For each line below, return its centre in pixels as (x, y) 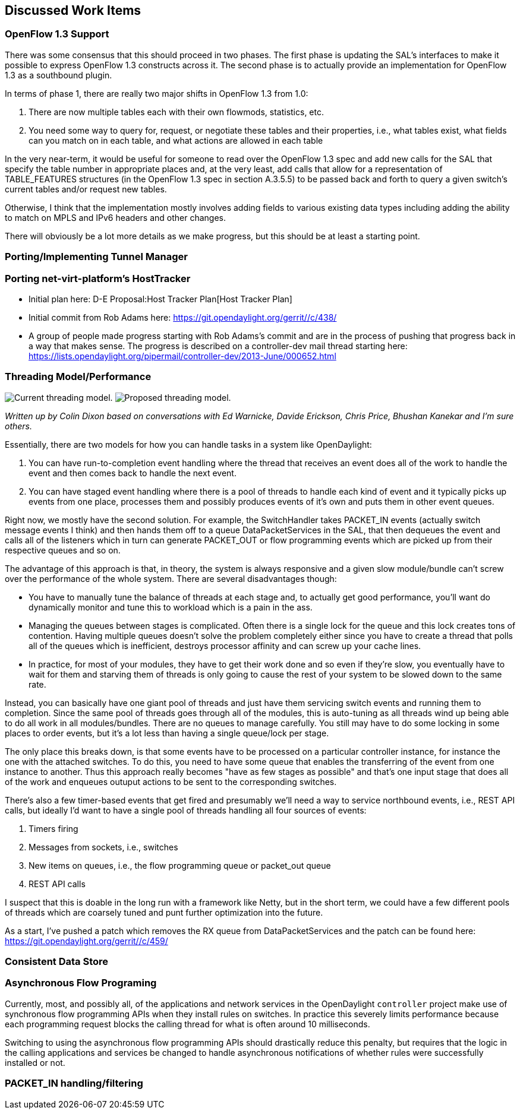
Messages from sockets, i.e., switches (103, 847)
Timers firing (53, 828)
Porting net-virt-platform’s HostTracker (98, 278)
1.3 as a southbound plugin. (59, 75)
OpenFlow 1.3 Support (57, 34)
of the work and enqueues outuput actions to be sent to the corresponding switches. (171, 781)
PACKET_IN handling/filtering (74, 1083)
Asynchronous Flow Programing (81, 983)
